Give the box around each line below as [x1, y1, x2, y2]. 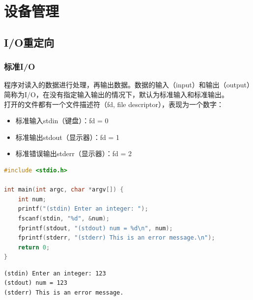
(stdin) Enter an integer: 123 [4, 270, 106, 277]
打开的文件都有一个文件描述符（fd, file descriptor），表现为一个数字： [4, 99, 224, 109]
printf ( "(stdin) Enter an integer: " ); [18, 205, 148, 213]
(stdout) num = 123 [4, 279, 67, 287]
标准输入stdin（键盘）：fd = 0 [15, 115, 109, 126]
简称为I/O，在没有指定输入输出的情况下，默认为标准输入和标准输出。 [4, 89, 228, 99]
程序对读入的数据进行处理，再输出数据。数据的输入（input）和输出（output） [4, 80, 250, 90]
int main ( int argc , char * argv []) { [4, 186, 124, 193]
